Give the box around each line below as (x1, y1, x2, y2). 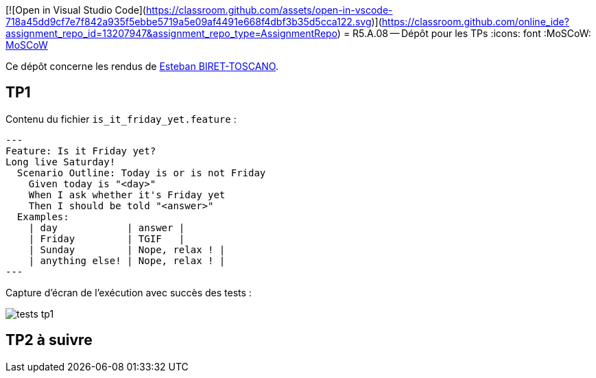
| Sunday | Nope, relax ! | (28, 244, 226, 255)
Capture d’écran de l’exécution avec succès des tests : (5, 286, 252, 298)
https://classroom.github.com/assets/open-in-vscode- (145, 4, 393, 16)
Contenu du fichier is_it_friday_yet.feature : (5, 113, 237, 125)
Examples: (16, 211, 69, 222)
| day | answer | (28, 222, 185, 233)
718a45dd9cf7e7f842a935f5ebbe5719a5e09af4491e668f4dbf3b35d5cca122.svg (5, 16, 372, 27)
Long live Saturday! (5, 156, 116, 167)
